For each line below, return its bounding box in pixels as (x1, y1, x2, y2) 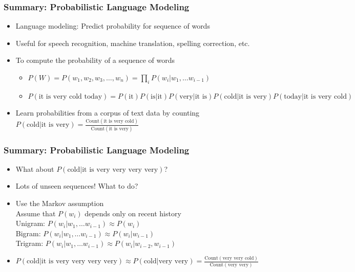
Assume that (15, 208, 56, 218)
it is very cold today (38, 93, 102, 100)
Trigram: (15, 238, 44, 248)
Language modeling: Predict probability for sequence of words (15, 20, 210, 31)
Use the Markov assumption (15, 198, 104, 209)
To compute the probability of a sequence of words (15, 55, 175, 65)
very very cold (222, 255, 254, 261)
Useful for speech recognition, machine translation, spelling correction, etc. (15, 37, 250, 48)
